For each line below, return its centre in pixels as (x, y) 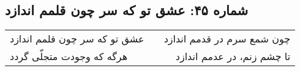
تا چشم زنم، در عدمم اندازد (233, 56)
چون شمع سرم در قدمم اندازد (227, 39)
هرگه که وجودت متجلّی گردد (69, 56)
